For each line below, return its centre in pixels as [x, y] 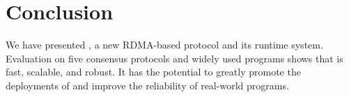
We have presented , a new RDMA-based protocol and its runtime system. [164, 45]
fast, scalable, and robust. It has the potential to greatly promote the [153, 72]
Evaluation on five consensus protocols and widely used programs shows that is [174, 58]
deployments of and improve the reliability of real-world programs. [147, 85]
